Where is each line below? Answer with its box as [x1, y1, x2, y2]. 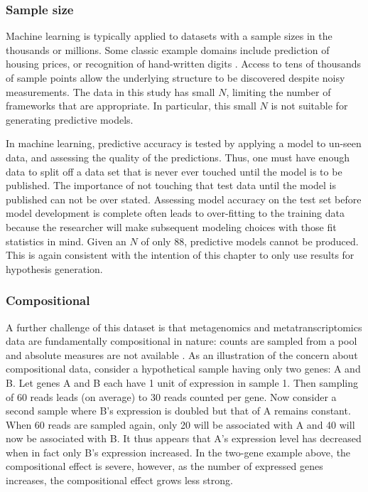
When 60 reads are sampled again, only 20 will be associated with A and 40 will [6, 417, 355, 432]
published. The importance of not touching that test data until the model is [6, 178, 337, 193]
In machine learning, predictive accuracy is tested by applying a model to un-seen [6, 136, 362, 151]
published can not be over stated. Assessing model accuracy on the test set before [6, 191, 362, 206]
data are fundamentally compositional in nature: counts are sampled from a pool [6, 333, 357, 348]
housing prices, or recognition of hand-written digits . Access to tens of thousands [6, 56, 362, 71]
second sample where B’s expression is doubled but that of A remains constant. [6, 403, 351, 418]
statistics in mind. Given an [6, 233, 126, 248]
